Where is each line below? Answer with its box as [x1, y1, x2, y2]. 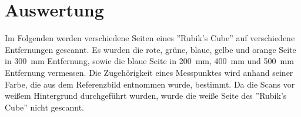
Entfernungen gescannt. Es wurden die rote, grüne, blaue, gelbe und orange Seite [5, 43, 296, 55]
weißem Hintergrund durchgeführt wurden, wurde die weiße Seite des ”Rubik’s [5, 89, 287, 102]
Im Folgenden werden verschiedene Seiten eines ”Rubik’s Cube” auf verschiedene [5, 32, 295, 44]
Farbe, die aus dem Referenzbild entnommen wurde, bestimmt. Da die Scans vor [5, 78, 295, 90]
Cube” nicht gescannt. [5, 101, 85, 113]
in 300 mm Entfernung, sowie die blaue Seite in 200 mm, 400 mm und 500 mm [5, 55, 294, 67]
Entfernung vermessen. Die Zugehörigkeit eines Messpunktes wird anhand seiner [5, 66, 293, 78]
